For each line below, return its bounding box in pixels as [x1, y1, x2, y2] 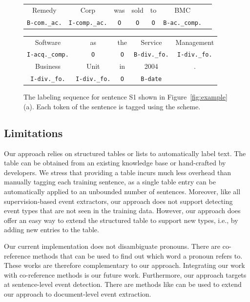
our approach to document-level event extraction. [4, 288, 151, 299]
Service [141, 37, 162, 47]
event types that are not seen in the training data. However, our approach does [4, 205, 241, 216]
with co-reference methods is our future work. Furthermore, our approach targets [4, 269, 247, 280]
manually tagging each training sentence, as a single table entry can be [4, 177, 216, 187]
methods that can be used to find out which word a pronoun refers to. [32, 250, 243, 261]
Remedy [32, 4, 57, 15]
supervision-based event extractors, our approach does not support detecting [4, 196, 233, 206]
